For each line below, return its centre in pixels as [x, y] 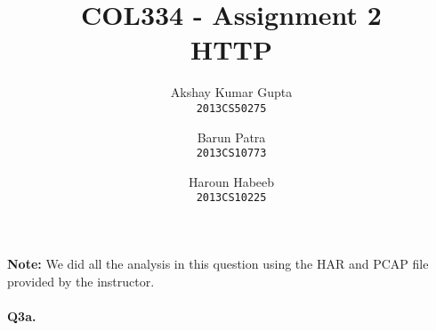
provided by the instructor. [81, 281]
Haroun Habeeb [231, 181]
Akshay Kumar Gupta [231, 92]
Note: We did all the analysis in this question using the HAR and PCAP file [218, 264]
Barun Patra [231, 137]
